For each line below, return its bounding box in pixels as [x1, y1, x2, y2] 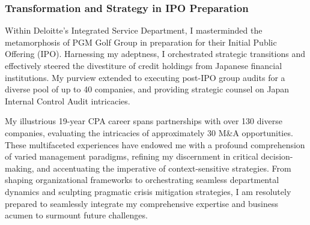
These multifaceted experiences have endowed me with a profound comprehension [5, 138, 305, 151]
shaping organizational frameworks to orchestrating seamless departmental [5, 173, 279, 186]
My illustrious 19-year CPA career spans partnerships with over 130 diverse [5, 115, 282, 127]
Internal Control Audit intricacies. [5, 94, 130, 107]
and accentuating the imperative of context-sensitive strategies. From [37, 161, 291, 174]
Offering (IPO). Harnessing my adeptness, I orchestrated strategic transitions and [5, 47, 305, 60]
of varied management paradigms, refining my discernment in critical [5, 150, 258, 163]
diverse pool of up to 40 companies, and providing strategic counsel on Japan [5, 83, 290, 95]
